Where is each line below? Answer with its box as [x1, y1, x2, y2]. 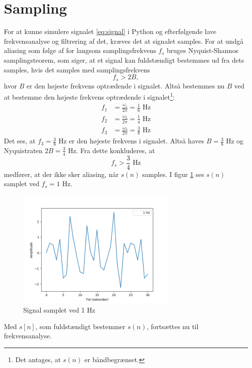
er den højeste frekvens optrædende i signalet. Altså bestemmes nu [26, 80, 225, 90]
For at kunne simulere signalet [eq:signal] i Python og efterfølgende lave [4, 26, 217, 36]
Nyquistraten [4, 145, 43, 155]
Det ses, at [4, 136, 36, 146]
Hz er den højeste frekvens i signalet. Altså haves [58, 136, 204, 146]
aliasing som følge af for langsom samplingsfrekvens [4, 45, 157, 55]
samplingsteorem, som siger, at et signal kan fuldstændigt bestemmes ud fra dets [4, 54, 244, 65]
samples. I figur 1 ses [142, 169, 205, 179]
